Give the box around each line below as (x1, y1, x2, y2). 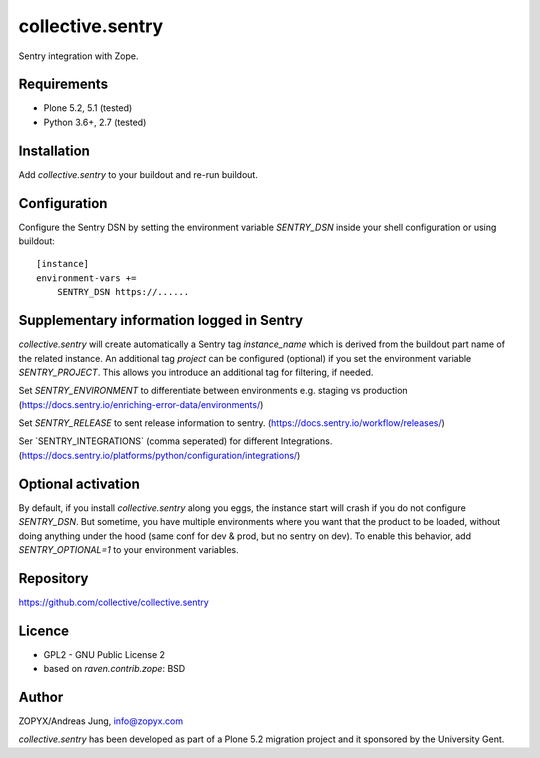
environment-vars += (36, 272, 137, 284)
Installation (18, 142, 90, 159)
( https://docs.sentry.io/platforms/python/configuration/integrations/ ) (18, 449, 301, 461)
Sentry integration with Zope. (18, 50, 139, 62)
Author (18, 688, 64, 705)
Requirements (18, 76, 109, 93)
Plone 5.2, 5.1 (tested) (43, 102, 133, 114)
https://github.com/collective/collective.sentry (18, 596, 209, 608)
